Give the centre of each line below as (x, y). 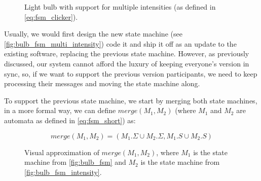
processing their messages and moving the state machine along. (102, 83)
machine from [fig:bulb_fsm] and (75, 162)
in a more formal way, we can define (60, 110)
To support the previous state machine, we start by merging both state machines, (131, 100)
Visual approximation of (62, 152)
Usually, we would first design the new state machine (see (93, 34)
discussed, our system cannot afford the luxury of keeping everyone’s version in (127, 63)
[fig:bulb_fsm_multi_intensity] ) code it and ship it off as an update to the (120, 43)
